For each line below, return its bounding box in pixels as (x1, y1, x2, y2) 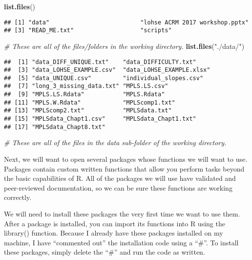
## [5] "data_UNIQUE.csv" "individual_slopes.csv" (4, 74, 204, 82)
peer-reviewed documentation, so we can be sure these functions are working (4, 182, 232, 193)
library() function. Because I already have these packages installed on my (4, 228, 223, 238)
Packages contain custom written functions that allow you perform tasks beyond (4, 163, 245, 173)
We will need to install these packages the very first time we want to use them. (4, 208, 240, 218)
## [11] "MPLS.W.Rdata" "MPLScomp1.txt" (4, 99, 175, 106)
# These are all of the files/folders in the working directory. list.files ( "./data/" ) (4, 41, 245, 51)
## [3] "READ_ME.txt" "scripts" (4, 27, 172, 34)
